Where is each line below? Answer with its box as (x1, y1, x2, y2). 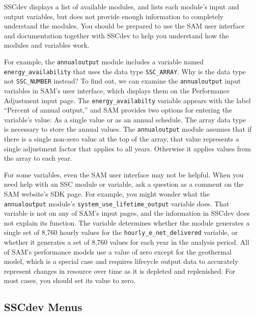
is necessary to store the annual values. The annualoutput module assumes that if (4, 124, 252, 134)
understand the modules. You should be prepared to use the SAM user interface (4, 21, 245, 31)
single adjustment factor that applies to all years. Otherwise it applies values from (4, 143, 251, 153)
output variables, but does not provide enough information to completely (4, 11, 224, 21)
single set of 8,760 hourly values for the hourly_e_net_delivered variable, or (4, 227, 238, 237)
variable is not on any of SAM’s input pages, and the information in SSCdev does (4, 208, 250, 218)
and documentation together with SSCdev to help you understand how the (4, 30, 229, 40)
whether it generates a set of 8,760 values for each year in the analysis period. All (4, 237, 250, 247)
